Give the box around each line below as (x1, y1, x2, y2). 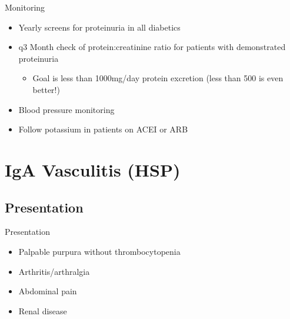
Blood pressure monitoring (18, 103, 115, 115)
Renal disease (18, 304, 67, 317)
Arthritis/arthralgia (18, 265, 90, 277)
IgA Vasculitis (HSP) (5, 157, 181, 181)
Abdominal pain (18, 285, 77, 297)
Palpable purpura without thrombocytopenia (18, 245, 181, 257)
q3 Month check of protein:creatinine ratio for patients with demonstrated (18, 41, 286, 53)
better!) (32, 83, 60, 95)
